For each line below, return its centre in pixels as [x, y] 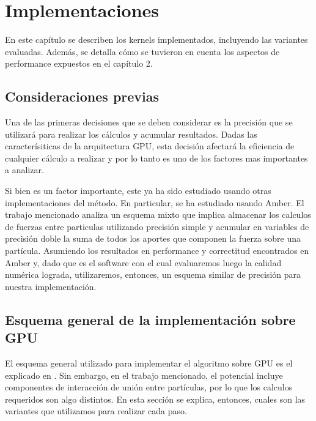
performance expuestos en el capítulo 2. [79, 63]
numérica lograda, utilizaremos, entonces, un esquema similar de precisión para [153, 274]
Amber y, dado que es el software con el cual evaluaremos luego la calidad [143, 262]
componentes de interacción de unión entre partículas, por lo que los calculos [149, 387]
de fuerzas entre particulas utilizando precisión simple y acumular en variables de [157, 226]
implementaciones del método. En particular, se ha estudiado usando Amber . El [155, 202]
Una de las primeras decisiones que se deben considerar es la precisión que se [149, 122]
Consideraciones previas [82, 96]
